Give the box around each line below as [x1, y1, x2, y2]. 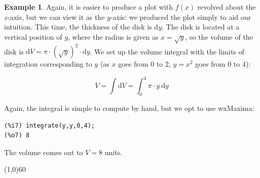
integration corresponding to [4, 58, 92, 69]
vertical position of [4, 31, 62, 42]
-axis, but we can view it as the [7, 11, 105, 22]
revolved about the [197, 2, 256, 12]
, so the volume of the [185, 31, 253, 42]
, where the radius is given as [68, 31, 159, 42]
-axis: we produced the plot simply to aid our [110, 11, 251, 22]
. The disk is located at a [162, 21, 240, 32]
